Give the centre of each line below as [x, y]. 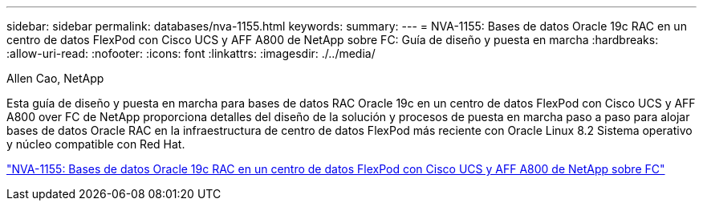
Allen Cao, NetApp [55, 78]
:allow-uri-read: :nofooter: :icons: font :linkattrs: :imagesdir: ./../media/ [191, 53]
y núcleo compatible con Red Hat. [96, 144]
